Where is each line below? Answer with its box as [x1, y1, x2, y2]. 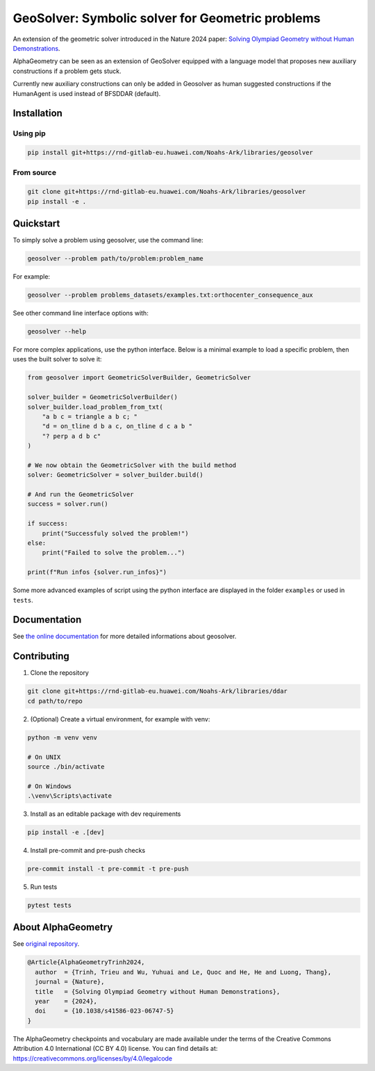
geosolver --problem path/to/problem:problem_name [27, 254, 204, 263]
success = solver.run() [27, 500, 109, 508]
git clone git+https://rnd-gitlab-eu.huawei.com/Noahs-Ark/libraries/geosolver [27, 188, 306, 196]
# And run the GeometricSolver [27, 491, 135, 498]
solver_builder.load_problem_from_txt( [27, 403, 163, 411]
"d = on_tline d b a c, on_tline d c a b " [42, 423, 192, 430]
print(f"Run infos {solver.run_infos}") [27, 569, 167, 576]
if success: [27, 520, 69, 528]
